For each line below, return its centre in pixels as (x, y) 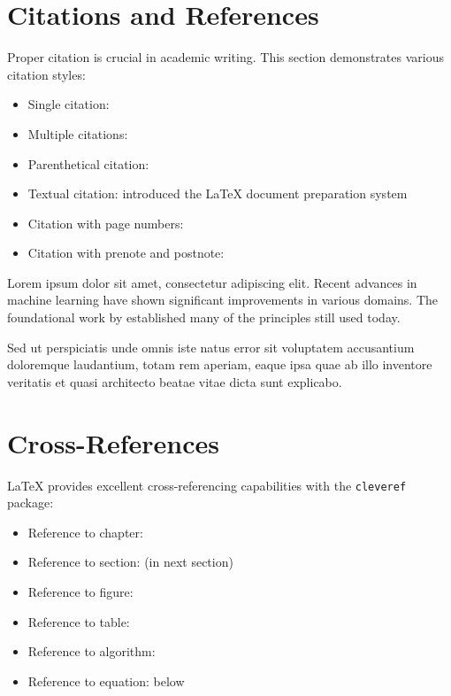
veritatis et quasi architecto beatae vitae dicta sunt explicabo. (175, 381)
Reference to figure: (80, 592)
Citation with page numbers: (106, 223)
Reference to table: (79, 621)
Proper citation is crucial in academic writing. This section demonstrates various (225, 57)
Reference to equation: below (106, 681)
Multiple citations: (78, 133)
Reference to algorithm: (92, 651)
